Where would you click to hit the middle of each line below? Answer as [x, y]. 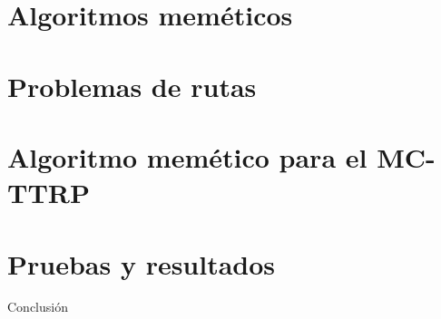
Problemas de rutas [132, 86]
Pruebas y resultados [142, 263]
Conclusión [38, 307]
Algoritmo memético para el [187, 156]
